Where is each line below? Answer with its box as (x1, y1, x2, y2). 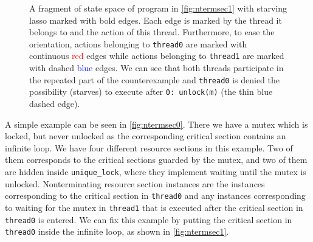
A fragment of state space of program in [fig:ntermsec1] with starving (29, 2, 287, 14)
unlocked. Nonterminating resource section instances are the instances (5, 177, 265, 190)
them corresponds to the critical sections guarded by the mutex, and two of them (5, 153, 308, 166)
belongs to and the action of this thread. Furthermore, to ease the (29, 26, 275, 38)
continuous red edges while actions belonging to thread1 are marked (29, 49, 284, 62)
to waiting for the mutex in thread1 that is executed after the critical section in (5, 201, 303, 213)
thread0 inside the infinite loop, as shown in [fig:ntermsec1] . (5, 225, 229, 238)
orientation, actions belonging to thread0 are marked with (29, 37, 247, 50)
